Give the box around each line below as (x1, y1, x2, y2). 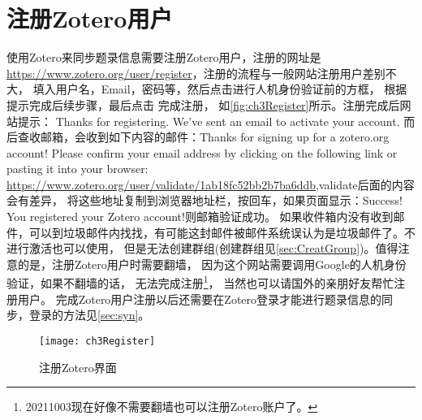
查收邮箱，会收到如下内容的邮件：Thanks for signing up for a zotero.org (17, 128, 390, 145)
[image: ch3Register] (39, 335, 156, 347)
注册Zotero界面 (39, 358, 117, 375)
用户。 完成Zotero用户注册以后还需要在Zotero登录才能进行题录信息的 (17, 290, 382, 307)
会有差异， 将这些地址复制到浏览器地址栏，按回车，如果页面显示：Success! (6, 192, 403, 209)
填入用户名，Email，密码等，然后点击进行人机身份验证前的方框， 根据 (32, 80, 407, 97)
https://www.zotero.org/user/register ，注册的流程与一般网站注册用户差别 (6, 64, 385, 81)
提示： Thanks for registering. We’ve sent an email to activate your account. (17, 112, 400, 129)
